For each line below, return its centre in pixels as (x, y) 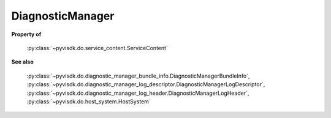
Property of (26, 34)
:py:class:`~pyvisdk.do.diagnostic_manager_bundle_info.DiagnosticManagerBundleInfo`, (138, 76)
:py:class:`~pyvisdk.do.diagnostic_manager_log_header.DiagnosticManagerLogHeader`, (138, 93)
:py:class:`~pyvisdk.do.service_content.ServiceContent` (97, 48)
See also (22, 62)
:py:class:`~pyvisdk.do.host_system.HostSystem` (89, 101)
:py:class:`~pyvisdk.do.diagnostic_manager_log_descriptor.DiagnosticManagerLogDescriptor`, (146, 84)
